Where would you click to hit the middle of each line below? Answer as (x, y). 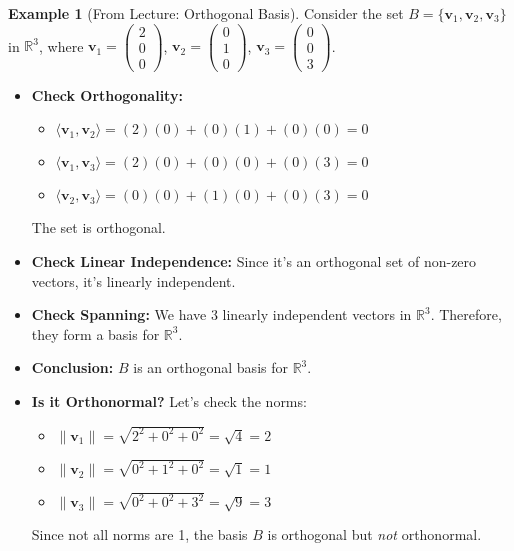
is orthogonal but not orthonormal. (374, 534)
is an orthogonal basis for (210, 367)
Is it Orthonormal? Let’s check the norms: (169, 400)
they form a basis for (95, 333)
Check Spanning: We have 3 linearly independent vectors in (221, 314)
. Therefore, (466, 314)
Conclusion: (72, 367)
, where (61, 45)
